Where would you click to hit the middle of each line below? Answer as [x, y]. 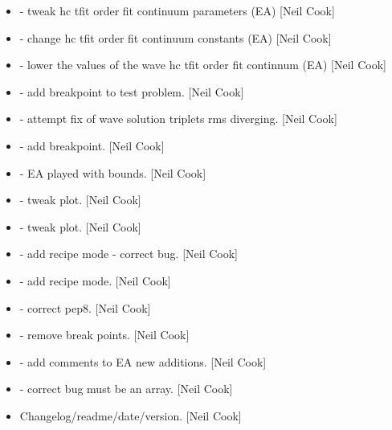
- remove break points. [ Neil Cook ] [104, 335]
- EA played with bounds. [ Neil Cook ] [113, 172]
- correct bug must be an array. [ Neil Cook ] [126, 389]
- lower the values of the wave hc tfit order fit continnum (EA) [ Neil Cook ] [203, 65]
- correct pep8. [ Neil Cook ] [85, 307]
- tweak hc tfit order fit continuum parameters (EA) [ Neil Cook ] [177, 10]
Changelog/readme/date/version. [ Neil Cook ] [131, 415]
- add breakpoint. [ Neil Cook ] [92, 145]
